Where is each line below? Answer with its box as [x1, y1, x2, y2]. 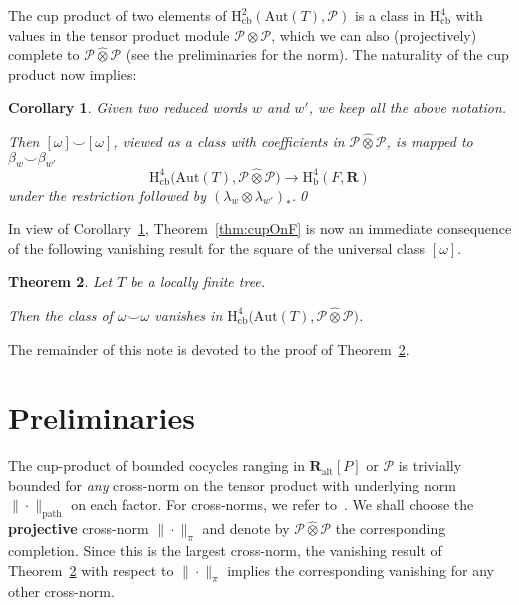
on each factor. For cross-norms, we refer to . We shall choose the [71, 494, 474, 515]
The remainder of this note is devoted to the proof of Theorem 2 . [8, 338, 410, 359]
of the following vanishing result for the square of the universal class [8, 237, 426, 258]
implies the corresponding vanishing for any [227, 559, 494, 580]
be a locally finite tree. [130, 271, 266, 292]
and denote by [202, 518, 290, 539]
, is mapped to [386, 130, 473, 151]
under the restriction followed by [8, 184, 207, 205]
